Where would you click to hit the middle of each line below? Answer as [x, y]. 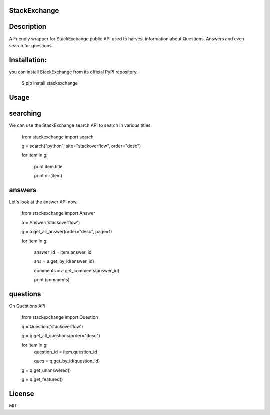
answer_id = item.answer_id [63, 252]
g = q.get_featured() [42, 379]
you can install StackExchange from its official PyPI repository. [73, 72]
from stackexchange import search [58, 137]
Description [28, 27]
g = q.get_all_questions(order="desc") [61, 336]
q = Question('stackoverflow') [52, 326]
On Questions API [27, 306]
